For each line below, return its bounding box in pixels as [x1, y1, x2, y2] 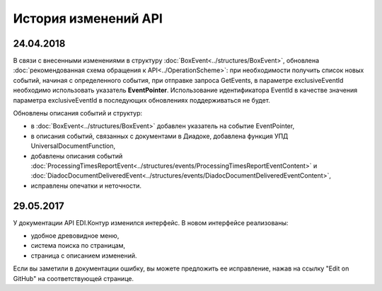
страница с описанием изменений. [30, 251, 137, 260]
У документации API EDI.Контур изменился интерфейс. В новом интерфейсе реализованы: [13, 218, 289, 227]
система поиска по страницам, [30, 241, 126, 250]
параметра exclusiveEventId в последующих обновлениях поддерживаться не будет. [13, 96, 270, 104]
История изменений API [13, 11, 163, 26]
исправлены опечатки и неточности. [30, 181, 141, 190]
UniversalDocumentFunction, [30, 142, 116, 150]
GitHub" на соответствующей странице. [13, 274, 134, 283]
